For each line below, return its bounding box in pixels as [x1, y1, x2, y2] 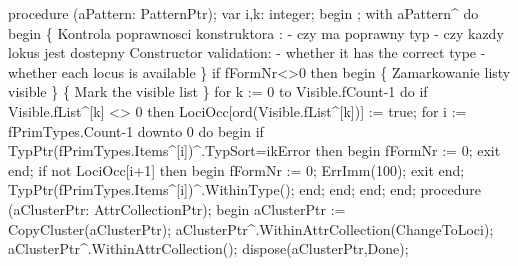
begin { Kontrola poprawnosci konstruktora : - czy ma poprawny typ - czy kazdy [8, 22, 504, 43]
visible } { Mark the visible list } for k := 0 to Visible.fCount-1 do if [8, 81, 428, 102]
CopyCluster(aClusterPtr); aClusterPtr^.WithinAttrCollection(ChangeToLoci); [8, 218, 494, 239]
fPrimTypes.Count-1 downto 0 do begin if [8, 120, 264, 141]
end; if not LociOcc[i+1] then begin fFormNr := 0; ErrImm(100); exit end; [8, 159, 465, 180]
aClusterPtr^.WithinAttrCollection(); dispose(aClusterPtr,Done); [8, 238, 409, 259]
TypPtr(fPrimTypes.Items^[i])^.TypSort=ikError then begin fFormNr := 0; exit [8, 140, 501, 161]
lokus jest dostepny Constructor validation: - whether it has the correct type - [8, 42, 486, 63]
